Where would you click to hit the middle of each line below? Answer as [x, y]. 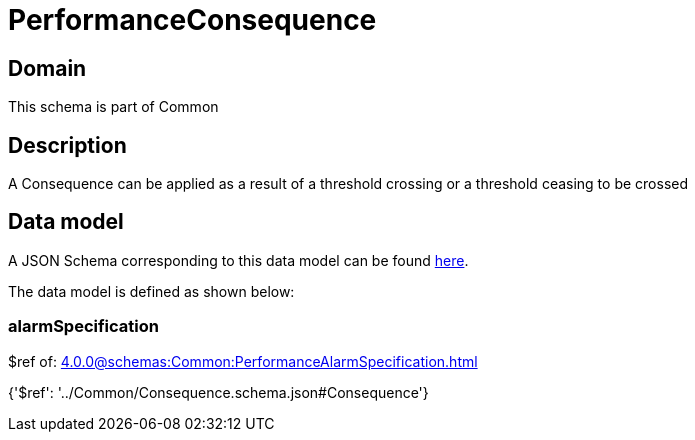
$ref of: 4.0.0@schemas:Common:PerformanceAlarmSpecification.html [243, 361]
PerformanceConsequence [192, 20]
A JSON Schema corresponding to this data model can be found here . [238, 260]
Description [67, 145]
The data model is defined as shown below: [151, 291]
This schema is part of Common [113, 107]
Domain [47, 68]
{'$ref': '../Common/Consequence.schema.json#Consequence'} [218, 392]
